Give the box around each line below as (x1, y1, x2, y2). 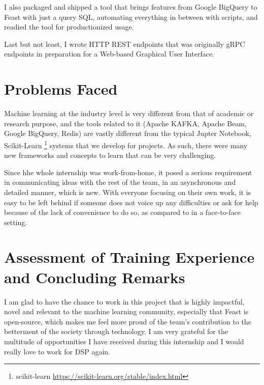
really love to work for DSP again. (4, 346, 110, 356)
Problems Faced (4, 78, 118, 99)
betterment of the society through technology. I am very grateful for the (4, 326, 228, 337)
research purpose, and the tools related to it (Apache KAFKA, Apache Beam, (4, 118, 247, 128)
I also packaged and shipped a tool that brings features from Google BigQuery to (4, 2, 257, 12)
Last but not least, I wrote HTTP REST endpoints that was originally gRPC (4, 38, 245, 49)
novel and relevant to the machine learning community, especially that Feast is (4, 306, 249, 317)
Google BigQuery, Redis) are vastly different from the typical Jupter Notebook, (4, 128, 251, 139)
